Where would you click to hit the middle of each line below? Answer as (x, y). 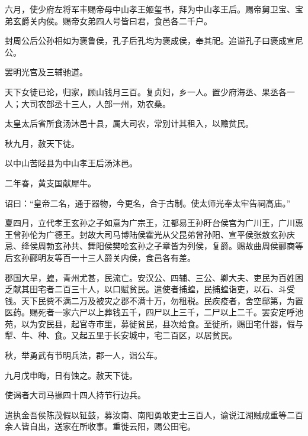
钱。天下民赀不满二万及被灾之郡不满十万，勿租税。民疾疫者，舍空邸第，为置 (154, 300)
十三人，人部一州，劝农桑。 (116, 103)
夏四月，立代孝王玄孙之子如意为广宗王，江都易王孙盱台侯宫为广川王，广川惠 (154, 223)
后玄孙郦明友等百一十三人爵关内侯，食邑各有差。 (100, 257)
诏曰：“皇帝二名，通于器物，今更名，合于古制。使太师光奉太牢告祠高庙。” (148, 203)
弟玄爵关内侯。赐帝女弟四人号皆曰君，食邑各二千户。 (108, 20)
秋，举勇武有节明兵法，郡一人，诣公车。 (84, 355)
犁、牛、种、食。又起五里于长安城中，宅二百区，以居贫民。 (121, 335)
